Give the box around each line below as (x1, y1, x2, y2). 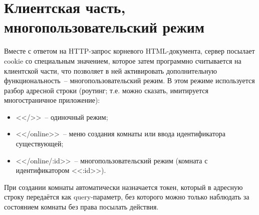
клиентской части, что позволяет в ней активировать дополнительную (4, 65, 217, 76)
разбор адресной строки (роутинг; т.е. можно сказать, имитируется (4, 85, 208, 95)
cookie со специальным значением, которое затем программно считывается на (4, 55, 241, 66)
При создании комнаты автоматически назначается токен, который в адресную (4, 181, 243, 192)
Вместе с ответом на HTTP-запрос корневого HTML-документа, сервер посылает (4, 46, 255, 56)
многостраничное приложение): (4, 95, 100, 105)
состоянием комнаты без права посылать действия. (4, 201, 159, 212)
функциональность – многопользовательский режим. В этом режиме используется (4, 75, 255, 86)
